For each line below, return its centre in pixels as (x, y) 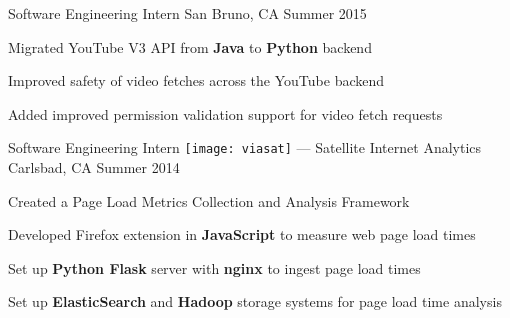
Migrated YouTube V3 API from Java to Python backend (190, 46)
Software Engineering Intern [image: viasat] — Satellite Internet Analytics (245, 147)
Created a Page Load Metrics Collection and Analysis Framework (209, 200)
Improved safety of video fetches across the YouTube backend (196, 80)
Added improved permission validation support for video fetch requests (225, 113)
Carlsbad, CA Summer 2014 (94, 167)
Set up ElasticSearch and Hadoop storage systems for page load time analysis (255, 301)
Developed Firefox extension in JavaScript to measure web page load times (242, 234)
